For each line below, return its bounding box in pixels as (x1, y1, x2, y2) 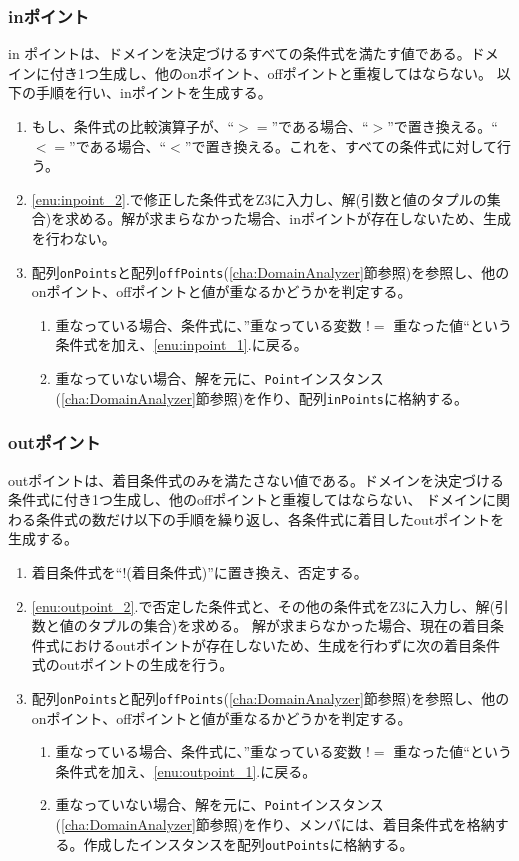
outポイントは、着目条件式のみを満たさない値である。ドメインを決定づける (8, 469, 505, 490)
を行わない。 (31, 227, 116, 248)
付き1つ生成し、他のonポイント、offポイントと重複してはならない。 (49, 62, 492, 83)
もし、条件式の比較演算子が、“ (31, 116, 235, 136)
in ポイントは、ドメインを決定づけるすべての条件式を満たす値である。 (8, 43, 471, 64)
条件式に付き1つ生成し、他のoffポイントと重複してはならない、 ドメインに (8, 489, 497, 510)
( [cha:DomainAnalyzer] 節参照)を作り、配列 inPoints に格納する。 (55, 387, 469, 408)
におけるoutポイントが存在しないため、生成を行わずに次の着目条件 (59, 634, 501, 655)
